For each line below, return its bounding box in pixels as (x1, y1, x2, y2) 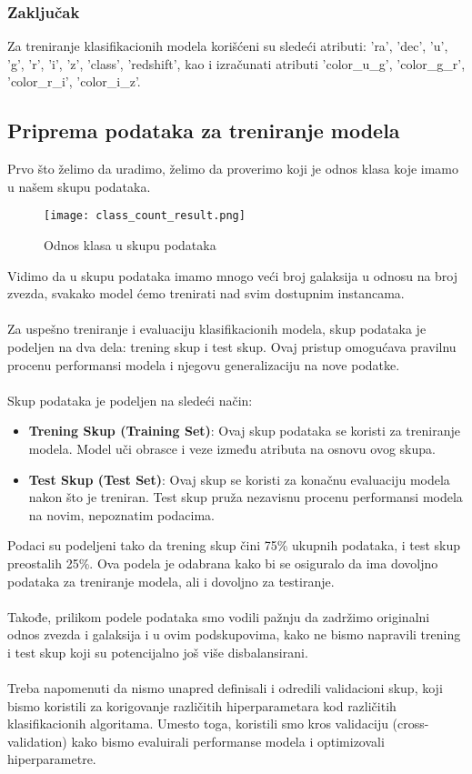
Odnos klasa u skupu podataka (44, 236, 216, 255)
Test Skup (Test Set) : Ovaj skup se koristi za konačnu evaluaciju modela (28, 469, 450, 488)
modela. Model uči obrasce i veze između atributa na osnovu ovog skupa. (28, 438, 436, 457)
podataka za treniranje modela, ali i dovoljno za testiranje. (7, 571, 335, 590)
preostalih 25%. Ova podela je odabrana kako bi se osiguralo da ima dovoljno (7, 553, 438, 572)
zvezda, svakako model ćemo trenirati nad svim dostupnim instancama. (7, 284, 405, 303)
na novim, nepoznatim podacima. (28, 505, 215, 524)
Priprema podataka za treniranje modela (7, 116, 400, 145)
